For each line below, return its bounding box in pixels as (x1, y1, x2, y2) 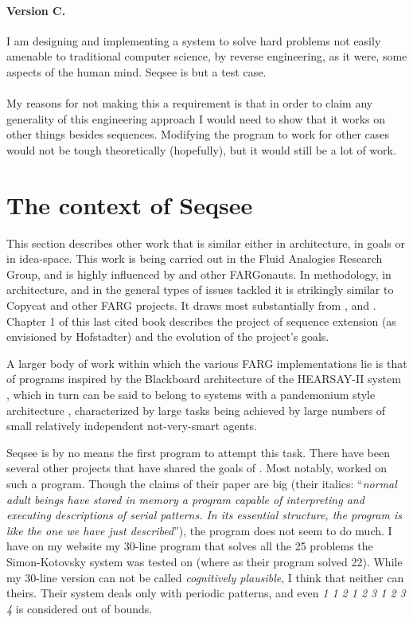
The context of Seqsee (6, 188, 253, 221)
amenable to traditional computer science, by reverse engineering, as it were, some (6, 48, 407, 65)
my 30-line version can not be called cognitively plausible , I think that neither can (6, 569, 404, 585)
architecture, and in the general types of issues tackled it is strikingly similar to (6, 281, 394, 298)
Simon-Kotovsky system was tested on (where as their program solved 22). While (6, 553, 403, 569)
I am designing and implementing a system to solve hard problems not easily (6, 32, 381, 49)
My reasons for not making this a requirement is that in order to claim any (6, 95, 373, 111)
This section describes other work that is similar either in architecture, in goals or (6, 234, 405, 251)
